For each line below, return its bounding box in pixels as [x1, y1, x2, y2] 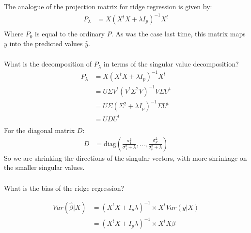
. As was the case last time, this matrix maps [111, 29, 246, 39]
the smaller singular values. [4, 162, 85, 172]
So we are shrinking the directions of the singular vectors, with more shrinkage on [4, 152, 247, 163]
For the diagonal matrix [4, 125, 75, 135]
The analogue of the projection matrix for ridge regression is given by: [4, 1, 212, 11]
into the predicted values [9, 38, 83, 48]
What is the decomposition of [4, 59, 92, 69]
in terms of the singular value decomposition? [103, 59, 239, 69]
